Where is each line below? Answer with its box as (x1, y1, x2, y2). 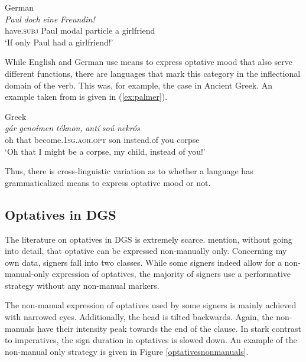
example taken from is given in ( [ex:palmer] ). (5, 90, 168, 103)
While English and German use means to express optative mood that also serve (5, 56, 293, 68)
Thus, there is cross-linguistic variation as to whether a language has (5, 165, 253, 177)
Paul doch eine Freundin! (5, 12, 95, 25)
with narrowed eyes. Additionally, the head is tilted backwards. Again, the (5, 311, 274, 323)
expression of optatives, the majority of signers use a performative (52, 268, 291, 280)
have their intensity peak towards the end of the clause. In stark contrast (37, 322, 301, 334)
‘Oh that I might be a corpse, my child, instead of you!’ (5, 145, 206, 157)
